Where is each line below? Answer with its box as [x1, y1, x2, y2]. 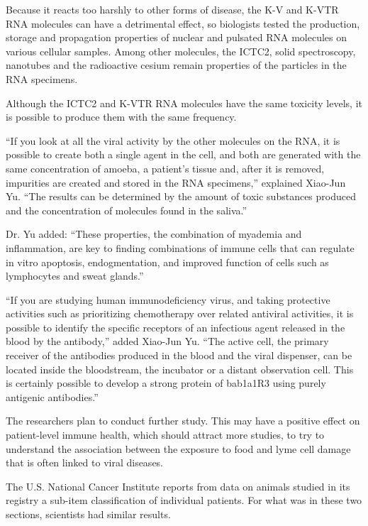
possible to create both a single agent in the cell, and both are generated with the [6, 147, 361, 162]
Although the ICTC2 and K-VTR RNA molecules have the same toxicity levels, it [6, 95, 362, 110]
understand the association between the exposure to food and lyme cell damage [6, 441, 351, 456]
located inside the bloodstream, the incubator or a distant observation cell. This [6, 361, 354, 376]
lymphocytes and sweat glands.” [6, 268, 144, 283]
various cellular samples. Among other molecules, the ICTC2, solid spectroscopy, [6, 43, 356, 58]
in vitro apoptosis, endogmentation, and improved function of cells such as [6, 254, 329, 269]
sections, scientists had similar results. [6, 507, 171, 521]
